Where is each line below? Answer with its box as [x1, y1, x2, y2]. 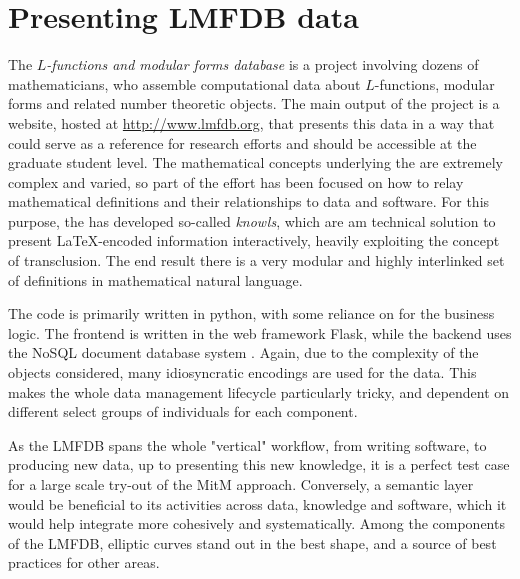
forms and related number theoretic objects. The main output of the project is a [8, 93, 500, 114]
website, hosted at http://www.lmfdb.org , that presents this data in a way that [8, 112, 495, 133]
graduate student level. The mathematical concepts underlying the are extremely [8, 152, 503, 173]
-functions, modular [374, 73, 495, 94]
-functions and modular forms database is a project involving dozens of [46, 54, 479, 75]
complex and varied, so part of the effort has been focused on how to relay [8, 171, 464, 192]
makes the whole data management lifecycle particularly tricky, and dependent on [8, 381, 510, 402]
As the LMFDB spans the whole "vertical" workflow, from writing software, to [8, 434, 487, 455]
